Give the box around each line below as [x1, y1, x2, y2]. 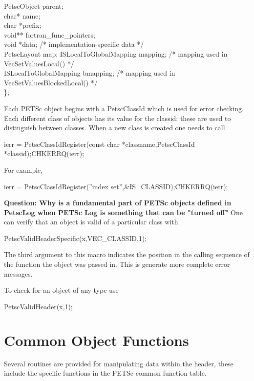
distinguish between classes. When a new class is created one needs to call [4, 122, 225, 133]
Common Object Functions [4, 330, 189, 350]
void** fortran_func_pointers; [4, 29, 95, 40]
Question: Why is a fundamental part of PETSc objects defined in [4, 198, 232, 208]
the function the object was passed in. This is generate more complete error [4, 259, 230, 269]
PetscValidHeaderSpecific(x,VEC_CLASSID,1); [4, 233, 147, 243]
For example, [4, 164, 43, 175]
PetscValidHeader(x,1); [4, 301, 73, 311]
